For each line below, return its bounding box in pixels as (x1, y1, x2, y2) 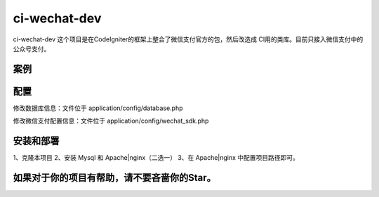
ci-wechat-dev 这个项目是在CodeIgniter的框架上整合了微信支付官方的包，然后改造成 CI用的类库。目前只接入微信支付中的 (13, 35, 364, 43)
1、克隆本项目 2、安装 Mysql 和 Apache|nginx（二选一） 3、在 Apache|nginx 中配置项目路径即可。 (13, 154, 300, 162)
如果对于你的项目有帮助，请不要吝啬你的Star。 (13, 172, 217, 184)
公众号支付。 (13, 44, 51, 53)
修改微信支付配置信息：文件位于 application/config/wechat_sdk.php (13, 116, 209, 125)
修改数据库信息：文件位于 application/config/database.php (13, 104, 183, 112)
